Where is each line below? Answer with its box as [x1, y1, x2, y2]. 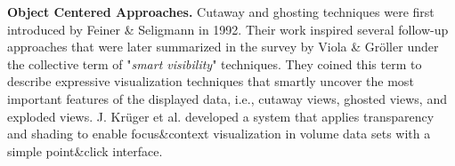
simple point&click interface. [7, 141, 163, 160]
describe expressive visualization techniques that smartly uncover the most [7, 72, 414, 91]
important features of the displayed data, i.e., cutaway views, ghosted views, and [7, 89, 447, 107]
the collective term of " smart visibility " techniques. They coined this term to [7, 54, 422, 73]
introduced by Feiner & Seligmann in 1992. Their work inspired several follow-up [7, 20, 449, 38]
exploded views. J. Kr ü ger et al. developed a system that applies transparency [7, 107, 435, 125]
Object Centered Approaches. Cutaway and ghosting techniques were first [7, 3, 435, 20]
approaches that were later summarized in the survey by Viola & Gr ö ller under [7, 37, 439, 56]
